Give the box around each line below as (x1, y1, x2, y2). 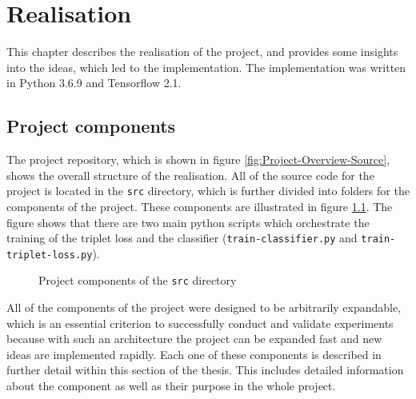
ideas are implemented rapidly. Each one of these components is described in (6, 345, 382, 362)
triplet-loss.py (6, 249, 93, 261)
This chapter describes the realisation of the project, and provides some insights (6, 43, 398, 60)
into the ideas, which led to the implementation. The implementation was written (6, 58, 406, 75)
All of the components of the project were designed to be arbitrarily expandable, (6, 299, 402, 316)
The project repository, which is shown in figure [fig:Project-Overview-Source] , (6, 151, 390, 168)
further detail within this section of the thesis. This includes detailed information (6, 361, 404, 378)
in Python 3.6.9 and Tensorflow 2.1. (6, 74, 182, 91)
